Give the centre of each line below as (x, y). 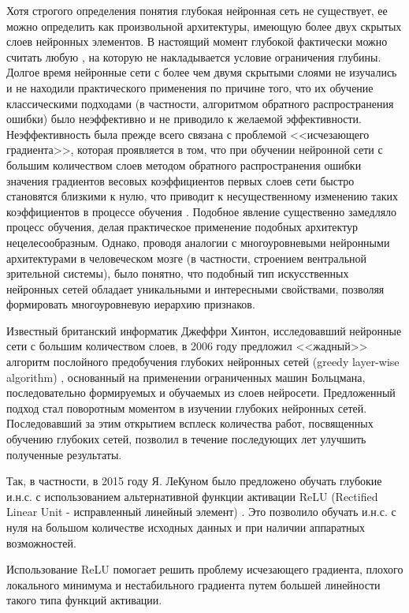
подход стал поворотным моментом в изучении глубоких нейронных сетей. (187, 407)
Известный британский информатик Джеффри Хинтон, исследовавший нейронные (204, 330)
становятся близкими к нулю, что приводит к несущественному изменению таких (202, 196)
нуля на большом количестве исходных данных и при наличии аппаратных (186, 527)
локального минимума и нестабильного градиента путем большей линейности (193, 584)
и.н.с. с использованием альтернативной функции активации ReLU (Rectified (192, 496)
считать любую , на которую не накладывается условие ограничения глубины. (194, 56)
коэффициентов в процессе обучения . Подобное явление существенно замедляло (202, 211)
